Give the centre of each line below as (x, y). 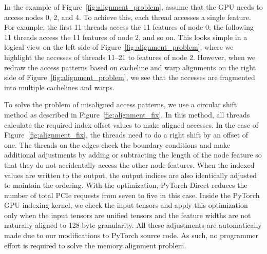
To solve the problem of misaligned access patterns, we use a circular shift (121, 104)
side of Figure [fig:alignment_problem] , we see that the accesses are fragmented (130, 77)
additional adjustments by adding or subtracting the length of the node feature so (133, 155)
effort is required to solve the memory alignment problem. (95, 245)
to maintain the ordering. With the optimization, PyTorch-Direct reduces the (126, 185)
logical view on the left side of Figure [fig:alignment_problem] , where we (119, 47)
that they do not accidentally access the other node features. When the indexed (129, 164)
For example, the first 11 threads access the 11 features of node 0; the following (129, 27)
